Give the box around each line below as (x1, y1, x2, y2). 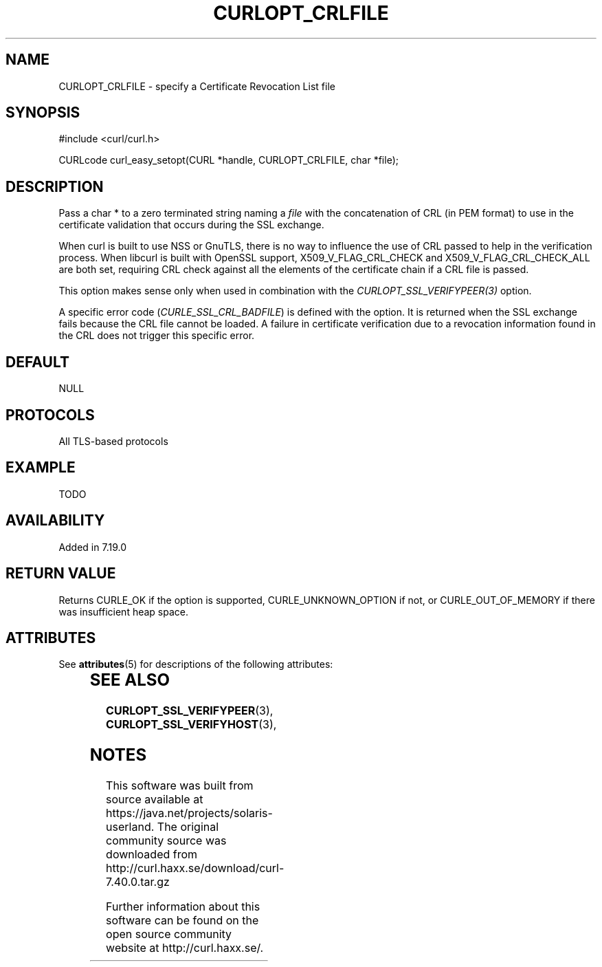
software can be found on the (106, 913, 259, 928)
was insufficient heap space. (58, 605, 189, 618)
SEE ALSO (89, 670, 170, 691)
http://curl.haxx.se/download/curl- (106, 861, 285, 876)
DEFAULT (5, 353, 69, 371)
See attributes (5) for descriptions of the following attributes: (58, 658, 333, 671)
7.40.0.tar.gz (106, 875, 170, 889)
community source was (106, 834, 227, 848)
